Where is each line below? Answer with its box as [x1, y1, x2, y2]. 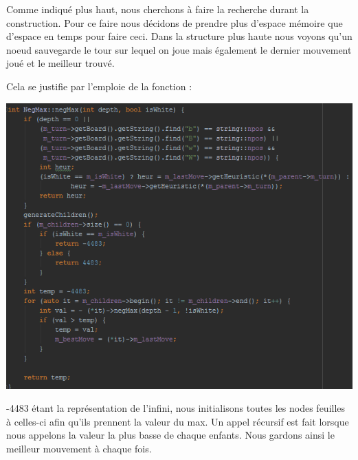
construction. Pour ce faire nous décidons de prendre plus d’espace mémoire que [6, 15, 343, 30]
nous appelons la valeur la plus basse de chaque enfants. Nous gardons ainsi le [6, 428, 335, 442]
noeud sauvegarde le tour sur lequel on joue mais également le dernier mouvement [6, 42, 352, 56]
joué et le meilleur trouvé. [6, 56, 115, 70]
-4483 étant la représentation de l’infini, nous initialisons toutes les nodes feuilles [6, 401, 346, 415]
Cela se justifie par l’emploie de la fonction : [6, 79, 192, 93]
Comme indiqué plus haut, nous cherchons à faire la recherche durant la [6, 2, 309, 16]
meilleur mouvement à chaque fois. [6, 441, 152, 455]
